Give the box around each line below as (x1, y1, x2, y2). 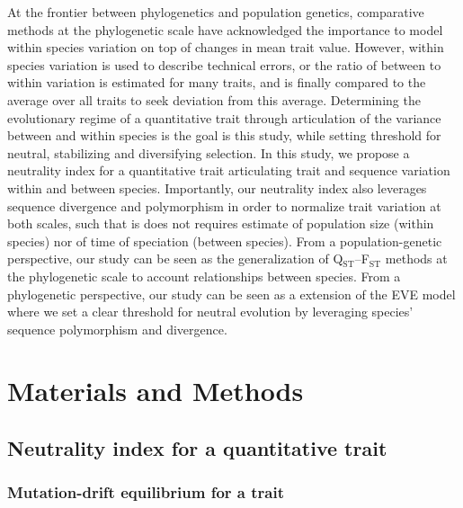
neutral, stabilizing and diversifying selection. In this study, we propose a (7, 143, 410, 162)
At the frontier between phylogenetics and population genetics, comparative (7, 3, 424, 21)
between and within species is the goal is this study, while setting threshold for (7, 126, 441, 145)
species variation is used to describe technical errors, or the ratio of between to (7, 55, 441, 74)
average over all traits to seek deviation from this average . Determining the (7, 90, 421, 109)
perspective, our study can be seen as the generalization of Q (7, 249, 343, 268)
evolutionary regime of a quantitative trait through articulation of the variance (7, 108, 441, 127)
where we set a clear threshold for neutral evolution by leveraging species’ (7, 302, 414, 321)
